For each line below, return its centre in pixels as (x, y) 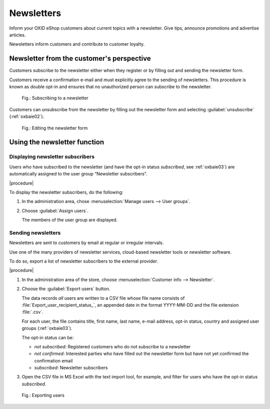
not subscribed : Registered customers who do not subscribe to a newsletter (112, 346)
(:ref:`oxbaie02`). (27, 117)
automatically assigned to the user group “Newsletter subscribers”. (78, 174)
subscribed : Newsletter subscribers (71, 368)
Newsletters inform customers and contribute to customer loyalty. (77, 44)
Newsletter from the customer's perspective (80, 58)
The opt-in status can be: (48, 337)
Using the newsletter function (57, 142)
